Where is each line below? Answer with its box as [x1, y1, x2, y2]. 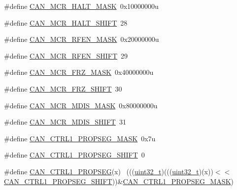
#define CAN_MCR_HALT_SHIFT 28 [4, 17, 128, 28]
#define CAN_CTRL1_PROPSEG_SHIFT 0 [4, 150, 145, 160]
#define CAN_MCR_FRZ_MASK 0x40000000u [4, 67, 154, 77]
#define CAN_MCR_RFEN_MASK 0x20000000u [4, 34, 159, 44]
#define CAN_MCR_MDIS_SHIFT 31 [4, 117, 126, 127]
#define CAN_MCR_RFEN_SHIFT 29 [4, 50, 128, 61]
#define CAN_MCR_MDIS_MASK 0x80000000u [4, 100, 158, 110]
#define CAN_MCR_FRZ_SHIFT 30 [4, 83, 122, 94]
